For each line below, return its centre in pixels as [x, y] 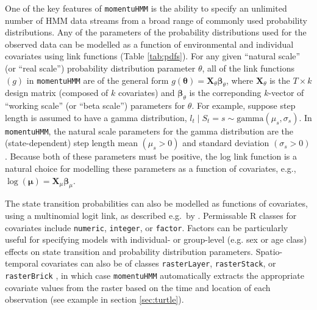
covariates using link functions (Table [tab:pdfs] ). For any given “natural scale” [153, 56]
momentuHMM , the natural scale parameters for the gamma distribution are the [149, 131]
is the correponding [225, 93]
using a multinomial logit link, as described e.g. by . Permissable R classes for [151, 216]
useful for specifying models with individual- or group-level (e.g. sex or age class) [156, 239]
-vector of [286, 93]
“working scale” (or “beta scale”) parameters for [95, 105]
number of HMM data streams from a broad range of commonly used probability [156, 20]
